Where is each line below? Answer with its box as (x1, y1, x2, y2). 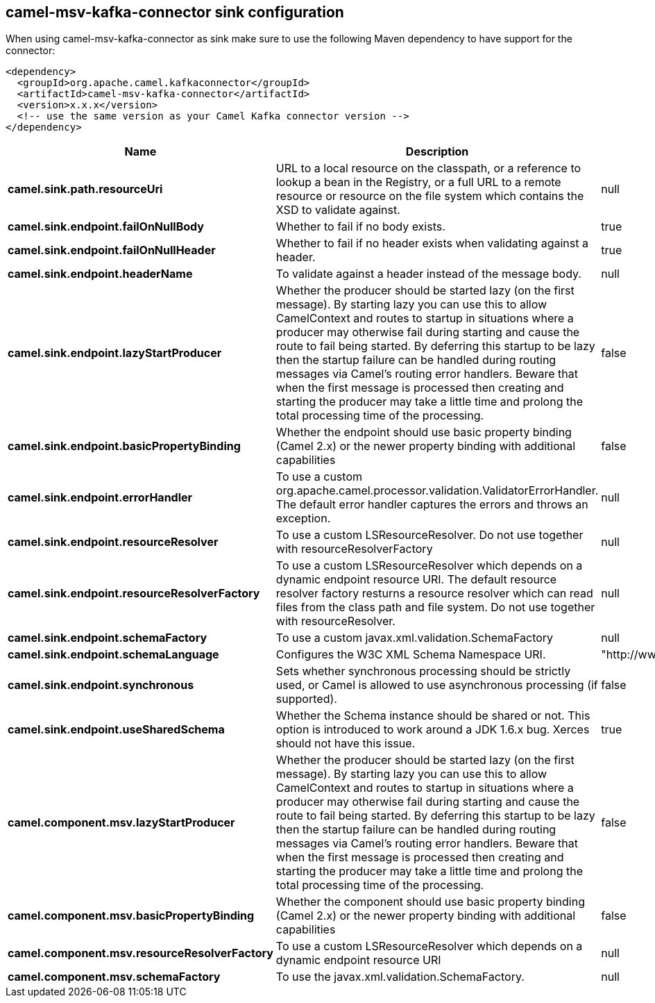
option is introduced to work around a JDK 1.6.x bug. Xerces (275, 722, 590, 737)
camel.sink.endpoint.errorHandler (8, 490, 193, 505)
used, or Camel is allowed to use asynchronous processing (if (275, 678, 598, 693)
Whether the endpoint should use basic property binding (275, 425, 572, 440)
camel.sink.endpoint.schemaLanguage (8, 647, 219, 662)
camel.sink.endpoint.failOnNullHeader (8, 243, 216, 258)
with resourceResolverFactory (275, 542, 433, 556)
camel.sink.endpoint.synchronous (8, 678, 194, 693)
